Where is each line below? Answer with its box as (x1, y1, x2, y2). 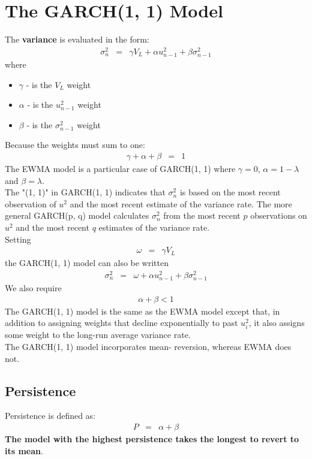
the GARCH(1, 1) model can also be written (5, 256, 169, 269)
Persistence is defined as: (5, 409, 96, 422)
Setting (5, 232, 31, 245)
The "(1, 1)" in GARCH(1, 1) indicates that (5, 186, 166, 198)
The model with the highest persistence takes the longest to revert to (5, 433, 299, 445)
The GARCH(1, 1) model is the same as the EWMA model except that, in (5, 304, 280, 317)
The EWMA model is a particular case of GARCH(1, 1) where (5, 162, 236, 174)
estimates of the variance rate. (98, 221, 210, 233)
